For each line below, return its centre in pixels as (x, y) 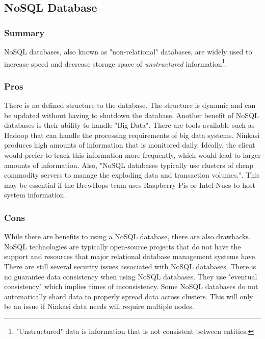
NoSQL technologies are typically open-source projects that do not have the (123, 246)
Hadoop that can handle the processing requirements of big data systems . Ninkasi (132, 135)
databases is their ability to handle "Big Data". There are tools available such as (129, 125)
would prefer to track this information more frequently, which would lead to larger (132, 155)
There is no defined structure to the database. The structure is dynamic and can (130, 105)
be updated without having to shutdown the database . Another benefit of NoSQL (131, 115)
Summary (24, 32)
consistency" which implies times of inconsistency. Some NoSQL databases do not (131, 286)
